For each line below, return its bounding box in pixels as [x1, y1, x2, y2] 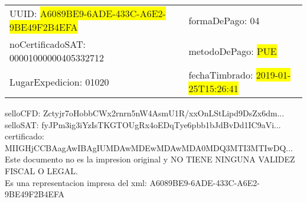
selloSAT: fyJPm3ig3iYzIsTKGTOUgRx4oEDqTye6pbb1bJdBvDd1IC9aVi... [5, 118, 281, 131]
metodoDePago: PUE [188, 44, 277, 58]
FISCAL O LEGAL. [5, 164, 78, 177]
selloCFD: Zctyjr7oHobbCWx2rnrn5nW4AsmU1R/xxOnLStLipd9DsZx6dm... [5, 107, 285, 119]
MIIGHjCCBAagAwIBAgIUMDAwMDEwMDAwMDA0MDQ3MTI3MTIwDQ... [5, 141, 293, 154]
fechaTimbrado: [188, 68, 253, 82]
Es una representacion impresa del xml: [5, 176, 147, 188]
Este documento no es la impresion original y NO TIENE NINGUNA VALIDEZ [5, 153, 295, 165]
